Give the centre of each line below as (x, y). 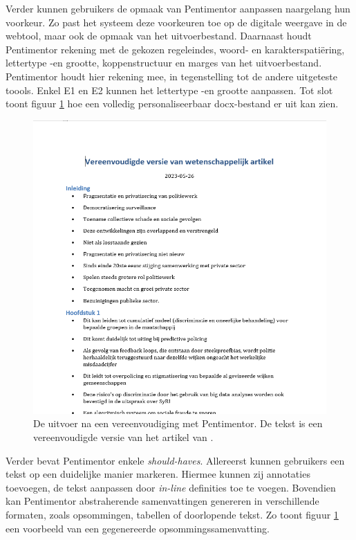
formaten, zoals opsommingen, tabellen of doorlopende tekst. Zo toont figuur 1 (172, 514)
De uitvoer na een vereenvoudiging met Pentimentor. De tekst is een (178, 423)
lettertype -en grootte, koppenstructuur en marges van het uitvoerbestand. (164, 63)
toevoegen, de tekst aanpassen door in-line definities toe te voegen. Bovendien (171, 487)
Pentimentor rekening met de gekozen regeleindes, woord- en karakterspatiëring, (175, 49)
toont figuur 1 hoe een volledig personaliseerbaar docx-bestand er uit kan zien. (172, 103)
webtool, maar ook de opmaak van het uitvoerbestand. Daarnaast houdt (159, 36)
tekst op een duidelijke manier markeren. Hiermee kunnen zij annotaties (158, 474)
